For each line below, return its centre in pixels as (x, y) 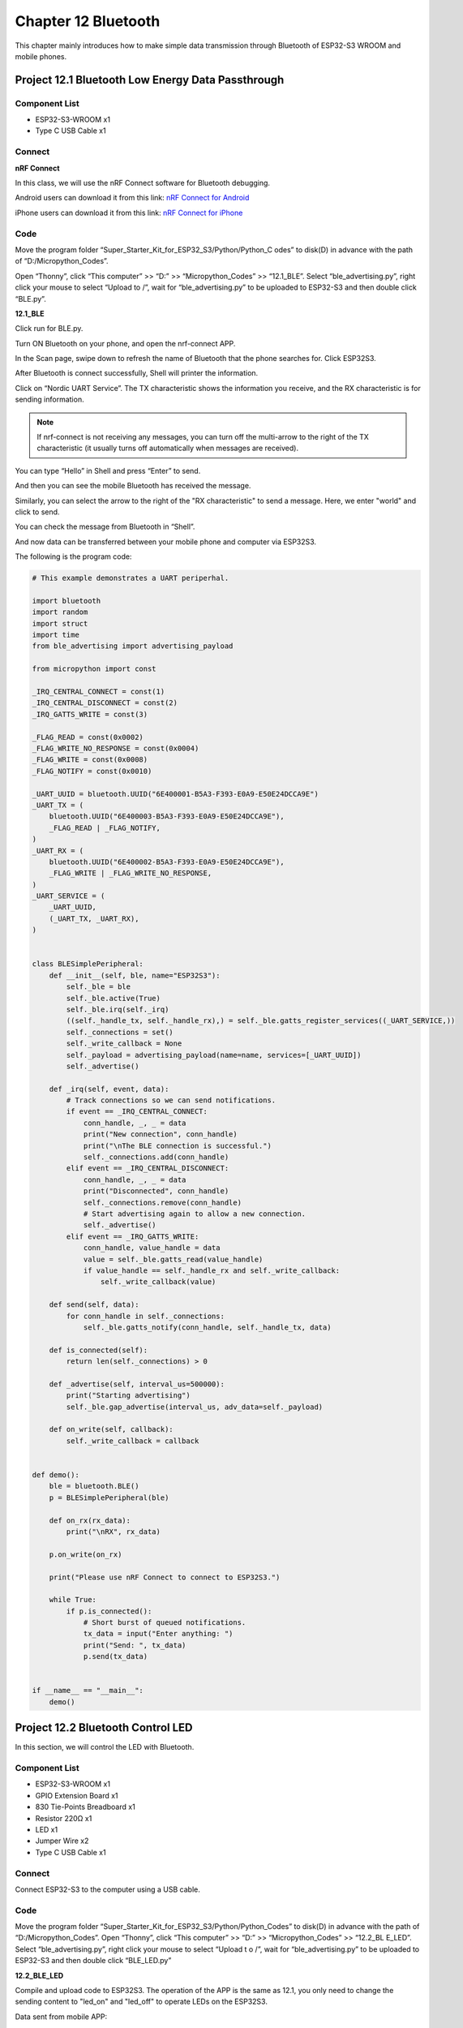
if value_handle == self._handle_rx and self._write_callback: (212, 1270)
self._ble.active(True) (114, 998)
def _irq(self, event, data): (109, 1089)
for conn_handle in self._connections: (145, 1316)
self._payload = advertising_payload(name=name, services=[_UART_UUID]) (214, 1055)
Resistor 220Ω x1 (64, 1818)
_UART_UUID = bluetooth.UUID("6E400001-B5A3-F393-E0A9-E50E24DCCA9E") (176, 794)
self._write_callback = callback (133, 1441)
